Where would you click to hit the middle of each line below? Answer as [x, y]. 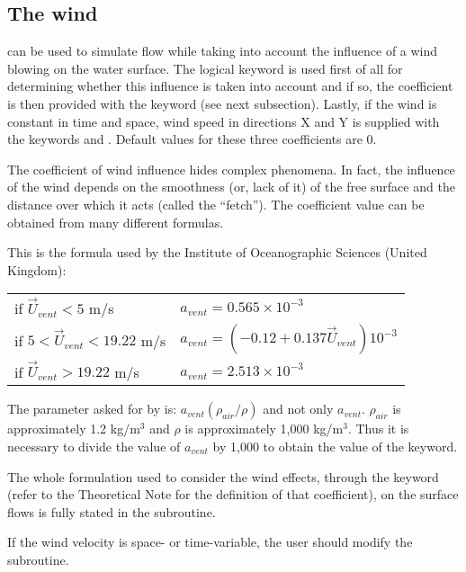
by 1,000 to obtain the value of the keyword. [335, 446]
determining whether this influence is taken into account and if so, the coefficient [230, 86]
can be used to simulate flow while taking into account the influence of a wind [223, 51]
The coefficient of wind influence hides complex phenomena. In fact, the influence [231, 169]
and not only [298, 409]
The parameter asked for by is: [92, 409]
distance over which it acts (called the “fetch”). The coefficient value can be [216, 204]
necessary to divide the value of [94, 446]
